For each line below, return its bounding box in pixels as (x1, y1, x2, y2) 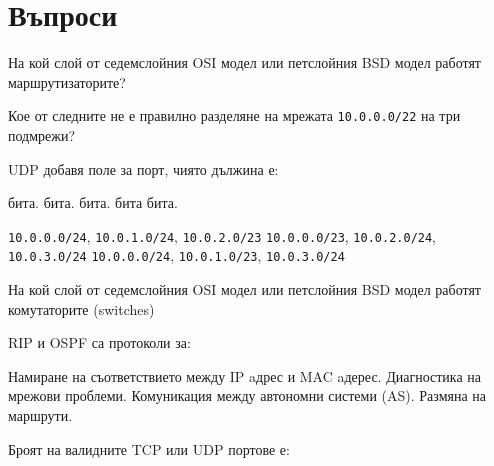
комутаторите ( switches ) (8, 298, 155, 319)
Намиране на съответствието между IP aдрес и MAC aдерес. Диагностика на (8, 365, 482, 386)
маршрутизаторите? (8, 71, 126, 92)
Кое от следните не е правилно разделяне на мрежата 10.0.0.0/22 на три (8, 105, 461, 126)
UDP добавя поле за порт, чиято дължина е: (8, 158, 279, 179)
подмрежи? (8, 124, 76, 145)
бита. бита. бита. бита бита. (8, 192, 178, 213)
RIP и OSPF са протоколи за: (8, 332, 191, 353)
